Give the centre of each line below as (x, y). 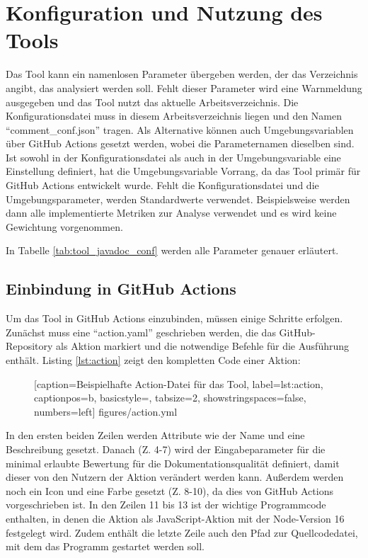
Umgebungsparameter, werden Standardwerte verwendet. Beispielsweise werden (178, 199)
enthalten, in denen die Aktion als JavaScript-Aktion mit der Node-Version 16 (175, 518)
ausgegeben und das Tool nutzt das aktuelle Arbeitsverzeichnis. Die (152, 102)
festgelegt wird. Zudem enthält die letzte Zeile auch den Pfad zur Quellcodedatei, (182, 532)
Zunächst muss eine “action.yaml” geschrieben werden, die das (141, 332)
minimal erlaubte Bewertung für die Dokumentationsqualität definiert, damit (173, 463)
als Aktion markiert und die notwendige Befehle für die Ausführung (203, 346)
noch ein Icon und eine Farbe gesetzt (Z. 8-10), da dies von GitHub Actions (169, 490)
